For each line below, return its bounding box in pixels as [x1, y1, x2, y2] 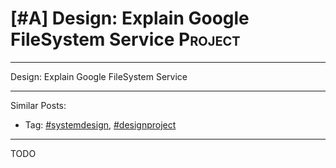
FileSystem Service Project [10, 28, 241, 51]
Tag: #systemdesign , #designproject [24, 118, 177, 131]
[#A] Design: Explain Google [10, 7, 250, 30]
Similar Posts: [10, 99, 67, 111]
